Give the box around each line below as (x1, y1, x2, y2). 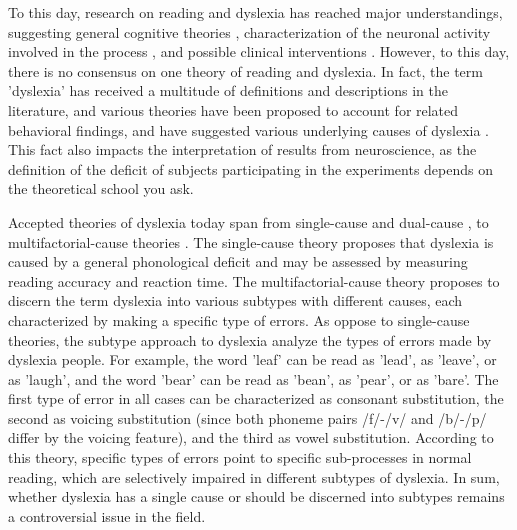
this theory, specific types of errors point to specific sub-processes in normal (8, 447, 472, 468)
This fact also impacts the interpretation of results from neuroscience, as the (8, 139, 477, 160)
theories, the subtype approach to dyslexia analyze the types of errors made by (8, 329, 492, 350)
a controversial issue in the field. (8, 505, 206, 526)
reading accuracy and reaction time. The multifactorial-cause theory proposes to (8, 270, 500, 291)
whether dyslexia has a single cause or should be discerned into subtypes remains (8, 486, 505, 507)
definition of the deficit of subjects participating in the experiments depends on (8, 158, 493, 179)
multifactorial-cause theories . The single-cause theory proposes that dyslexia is (8, 231, 494, 252)
